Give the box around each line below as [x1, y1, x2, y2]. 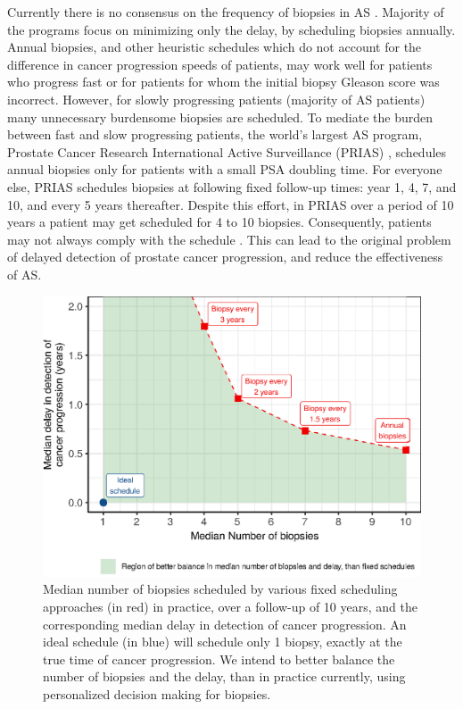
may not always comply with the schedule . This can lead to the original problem [7, 229, 451, 248]
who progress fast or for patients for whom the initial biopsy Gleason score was [7, 72, 440, 91]
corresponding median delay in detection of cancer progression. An [43, 614, 407, 633]
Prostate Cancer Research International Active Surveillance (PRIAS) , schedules [7, 142, 447, 161]
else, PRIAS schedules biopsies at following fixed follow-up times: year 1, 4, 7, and [7, 177, 457, 196]
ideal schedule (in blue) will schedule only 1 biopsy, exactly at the [43, 632, 402, 651]
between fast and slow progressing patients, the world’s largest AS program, [7, 125, 423, 144]
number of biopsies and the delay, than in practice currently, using [43, 667, 406, 686]
